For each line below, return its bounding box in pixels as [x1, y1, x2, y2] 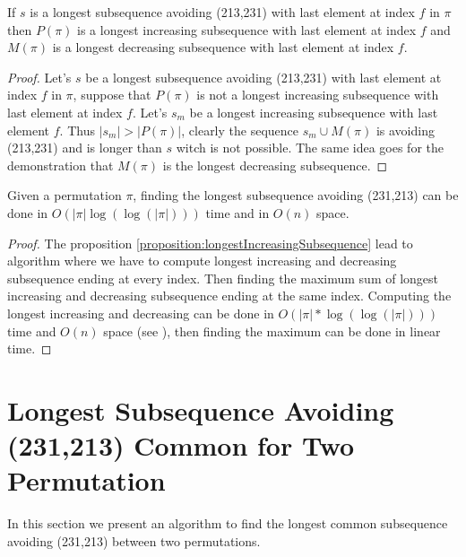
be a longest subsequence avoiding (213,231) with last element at [85, 67, 442, 86]
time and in [205, 203, 270, 222]
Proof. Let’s [7, 67, 72, 86]
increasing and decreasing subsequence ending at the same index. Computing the [7, 286, 452, 305]
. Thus [59, 120, 95, 139]
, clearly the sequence [181, 120, 299, 139]
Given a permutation [7, 186, 122, 205]
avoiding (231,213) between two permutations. [7, 531, 261, 550]
